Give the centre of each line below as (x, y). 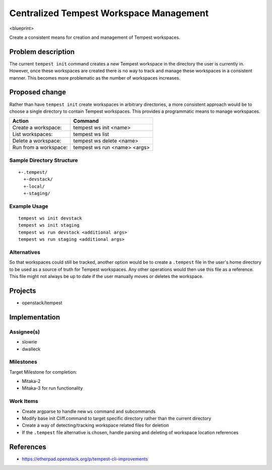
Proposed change (38, 92)
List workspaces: (32, 135)
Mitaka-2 (31, 381)
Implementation (35, 317)
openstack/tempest (42, 303)
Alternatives (25, 252)
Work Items (24, 401)
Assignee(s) (25, 331)
